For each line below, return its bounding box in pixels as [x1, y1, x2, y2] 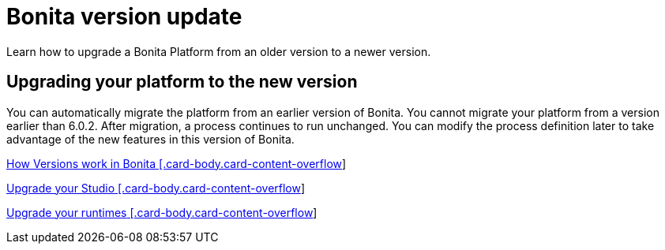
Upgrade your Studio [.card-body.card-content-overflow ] [6, 181, 306, 195]
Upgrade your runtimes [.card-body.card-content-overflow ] [6, 205, 317, 219]
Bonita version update [6, 3, 242, 30]
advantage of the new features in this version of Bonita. [6, 132, 295, 146]
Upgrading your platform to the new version [6, 72, 358, 92]
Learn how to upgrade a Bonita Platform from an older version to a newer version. [6, 44, 431, 58]
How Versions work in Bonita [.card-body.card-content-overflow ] [6, 156, 347, 170]
